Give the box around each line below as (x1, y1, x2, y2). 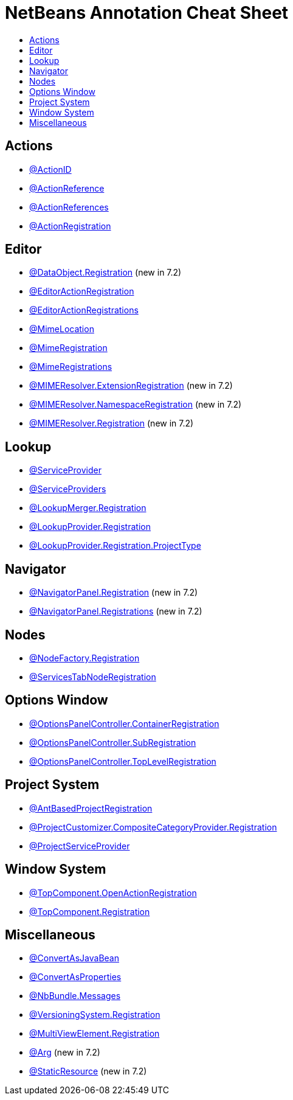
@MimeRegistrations (29, 361, 112, 372)
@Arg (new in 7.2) (29, 1047, 100, 1058)
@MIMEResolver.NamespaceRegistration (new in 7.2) (29, 399, 242, 410)
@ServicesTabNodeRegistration (29, 671, 156, 682)
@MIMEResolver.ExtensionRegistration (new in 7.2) (29, 380, 233, 391)
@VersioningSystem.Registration (29, 1009, 160, 1020)
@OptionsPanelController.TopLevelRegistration (29, 756, 216, 767)
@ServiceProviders (29, 484, 106, 495)
